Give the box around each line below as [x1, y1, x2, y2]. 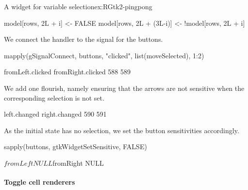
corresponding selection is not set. [4, 92, 104, 103]
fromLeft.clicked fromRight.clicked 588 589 [4, 67, 131, 77]
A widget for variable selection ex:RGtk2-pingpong [4, 1, 152, 11]
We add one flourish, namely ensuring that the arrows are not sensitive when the [4, 83, 245, 93]
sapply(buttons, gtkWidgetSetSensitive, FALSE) [4, 141, 147, 152]
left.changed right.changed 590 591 [4, 109, 107, 119]
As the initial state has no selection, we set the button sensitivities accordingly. [4, 125, 239, 135]
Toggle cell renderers [4, 177, 75, 187]
